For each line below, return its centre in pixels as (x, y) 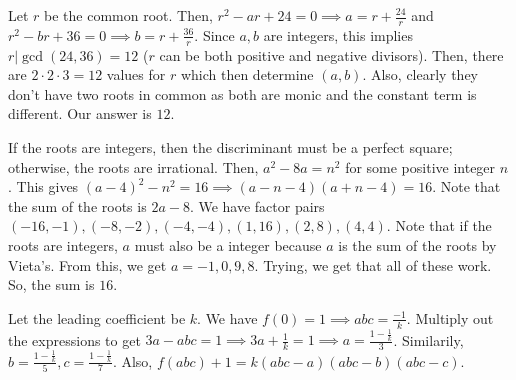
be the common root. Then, (128, 15)
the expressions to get (74, 339)
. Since (214, 34)
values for (136, 74)
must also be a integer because (228, 245)
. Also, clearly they (420, 74)
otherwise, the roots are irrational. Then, (133, 166)
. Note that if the (439, 225)
